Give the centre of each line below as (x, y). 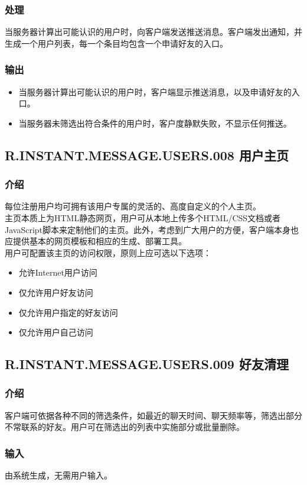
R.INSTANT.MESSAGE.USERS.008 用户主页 (147, 155)
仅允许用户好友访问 (56, 292)
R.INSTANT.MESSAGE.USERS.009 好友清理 (147, 364)
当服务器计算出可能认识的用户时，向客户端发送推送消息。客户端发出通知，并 (153, 32)
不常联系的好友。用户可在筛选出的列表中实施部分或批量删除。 (125, 427)
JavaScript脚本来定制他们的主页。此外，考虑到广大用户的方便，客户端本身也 (152, 229)
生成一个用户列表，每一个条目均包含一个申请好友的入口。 (116, 43)
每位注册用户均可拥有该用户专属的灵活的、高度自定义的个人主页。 (133, 206)
